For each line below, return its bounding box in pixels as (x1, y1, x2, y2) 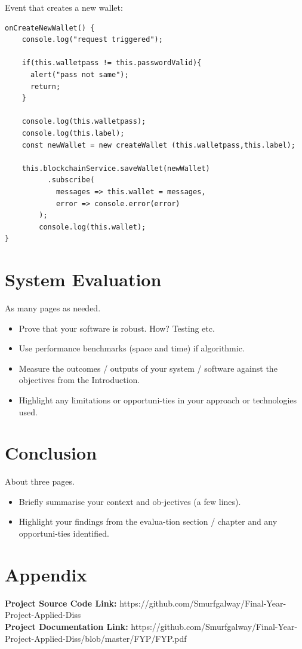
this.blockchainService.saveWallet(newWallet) (21, 164, 210, 173)
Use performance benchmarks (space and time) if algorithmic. (19, 342, 245, 354)
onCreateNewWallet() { (5, 23, 95, 32)
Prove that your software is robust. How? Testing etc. (19, 322, 215, 334)
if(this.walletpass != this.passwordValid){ (21, 59, 202, 68)
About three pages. (5, 475, 75, 488)
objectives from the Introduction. (19, 374, 140, 386)
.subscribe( (47, 176, 95, 185)
